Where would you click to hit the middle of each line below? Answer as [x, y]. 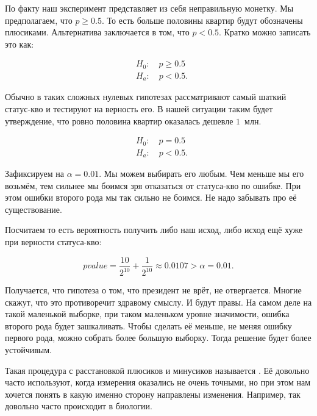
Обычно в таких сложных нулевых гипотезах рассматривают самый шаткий [146, 97]
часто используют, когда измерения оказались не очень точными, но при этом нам [158, 382]
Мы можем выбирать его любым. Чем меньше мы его [204, 174]
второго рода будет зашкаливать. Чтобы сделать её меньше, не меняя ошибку [148, 325]
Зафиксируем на [35, 174]
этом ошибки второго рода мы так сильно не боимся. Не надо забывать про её [151, 197]
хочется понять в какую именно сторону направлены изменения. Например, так [153, 394]
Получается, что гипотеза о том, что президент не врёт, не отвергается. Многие [153, 290]
